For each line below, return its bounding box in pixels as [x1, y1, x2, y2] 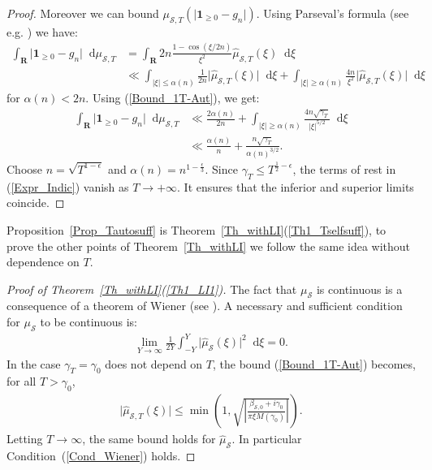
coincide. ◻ [6, 194, 65, 211]
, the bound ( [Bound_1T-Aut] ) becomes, [213, 355, 416, 372]
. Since [205, 160, 238, 177]
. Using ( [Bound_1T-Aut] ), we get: [85, 89, 260, 106]
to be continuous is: [40, 313, 138, 330]
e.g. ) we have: [6, 23, 78, 40]
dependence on [6, 253, 80, 270]
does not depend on [105, 355, 203, 372]
